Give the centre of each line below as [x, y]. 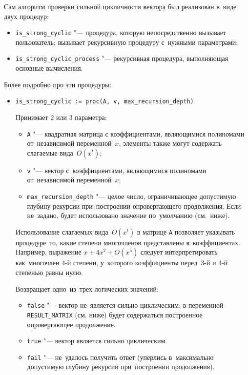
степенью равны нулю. [49, 272]
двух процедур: [26, 16]
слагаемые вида [50, 152]
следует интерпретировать [179, 252]
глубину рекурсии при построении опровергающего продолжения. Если [134, 206]
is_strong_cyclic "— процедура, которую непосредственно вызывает [121, 32]
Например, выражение [48, 252]
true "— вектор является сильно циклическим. [97, 341]
